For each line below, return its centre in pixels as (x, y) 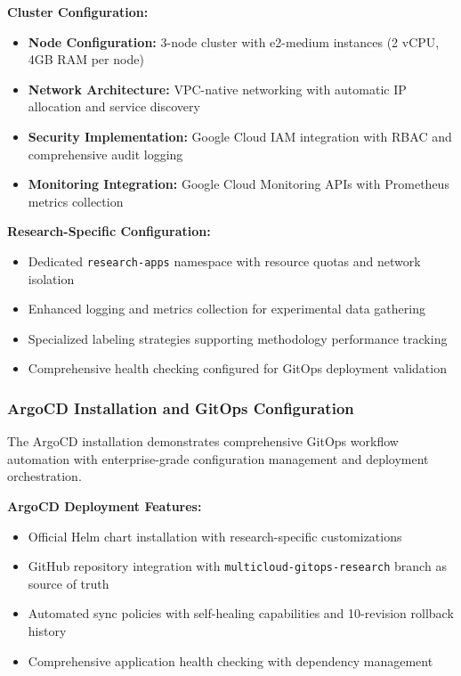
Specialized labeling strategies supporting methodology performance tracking (238, 338)
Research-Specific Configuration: (109, 231)
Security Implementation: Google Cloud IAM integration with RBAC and (240, 136)
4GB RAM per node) (86, 59)
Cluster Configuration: (78, 12)
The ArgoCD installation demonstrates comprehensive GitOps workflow (203, 441)
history (47, 631)
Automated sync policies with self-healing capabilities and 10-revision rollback (241, 613)
